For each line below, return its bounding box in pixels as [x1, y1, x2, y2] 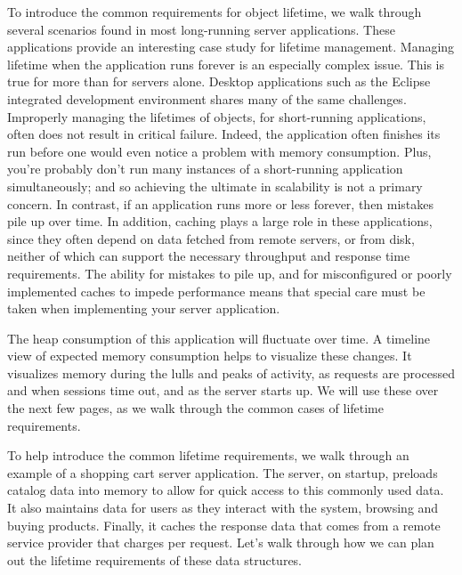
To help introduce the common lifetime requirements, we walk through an [7, 446, 409, 465]
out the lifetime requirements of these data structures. [7, 550, 303, 569]
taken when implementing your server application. [7, 299, 280, 318]
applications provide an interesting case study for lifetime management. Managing [7, 37, 455, 56]
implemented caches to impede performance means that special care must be [7, 281, 426, 300]
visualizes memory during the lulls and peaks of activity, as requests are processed [7, 363, 455, 382]
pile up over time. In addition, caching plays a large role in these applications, [7, 212, 433, 231]
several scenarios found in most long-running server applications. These [7, 20, 395, 38]
